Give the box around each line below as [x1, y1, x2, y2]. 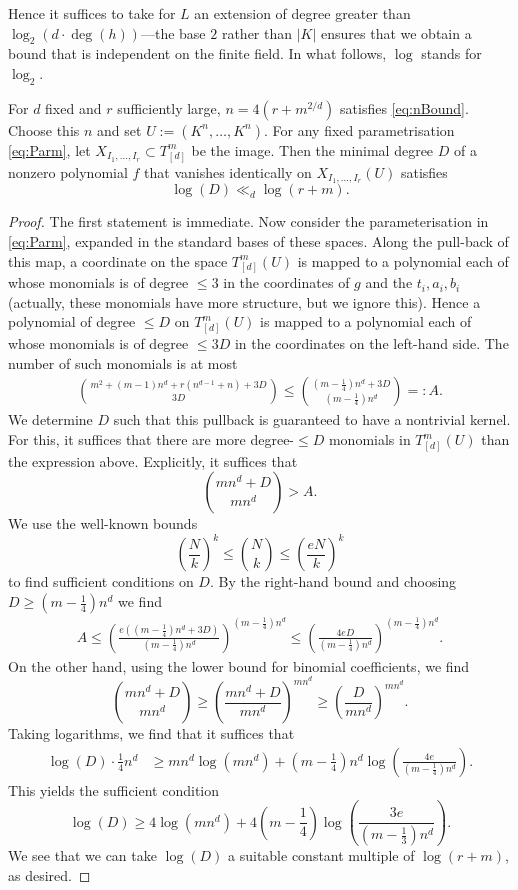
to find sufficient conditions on [8, 571, 194, 592]
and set [97, 119, 142, 140]
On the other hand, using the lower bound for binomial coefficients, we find [8, 655, 470, 676]
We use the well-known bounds [8, 513, 198, 534]
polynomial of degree [8, 311, 136, 332]
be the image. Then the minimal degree [191, 139, 434, 160]
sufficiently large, [117, 97, 221, 118]
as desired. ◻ [8, 864, 91, 885]
